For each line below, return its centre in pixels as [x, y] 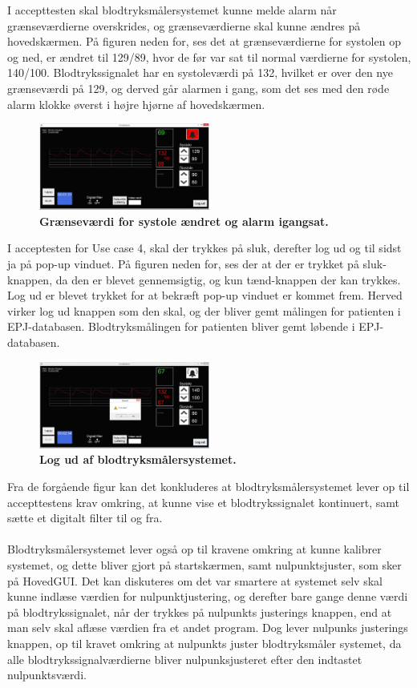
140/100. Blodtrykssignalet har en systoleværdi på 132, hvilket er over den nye [200, 72]
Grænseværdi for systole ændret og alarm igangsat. [184, 221]
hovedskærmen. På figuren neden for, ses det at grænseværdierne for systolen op [204, 41]
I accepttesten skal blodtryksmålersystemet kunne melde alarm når [172, 10]
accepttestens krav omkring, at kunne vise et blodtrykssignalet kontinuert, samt [204, 502]
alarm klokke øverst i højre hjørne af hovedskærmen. [136, 104]
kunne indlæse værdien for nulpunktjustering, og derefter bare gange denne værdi [208, 596]
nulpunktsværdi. [47, 675]
